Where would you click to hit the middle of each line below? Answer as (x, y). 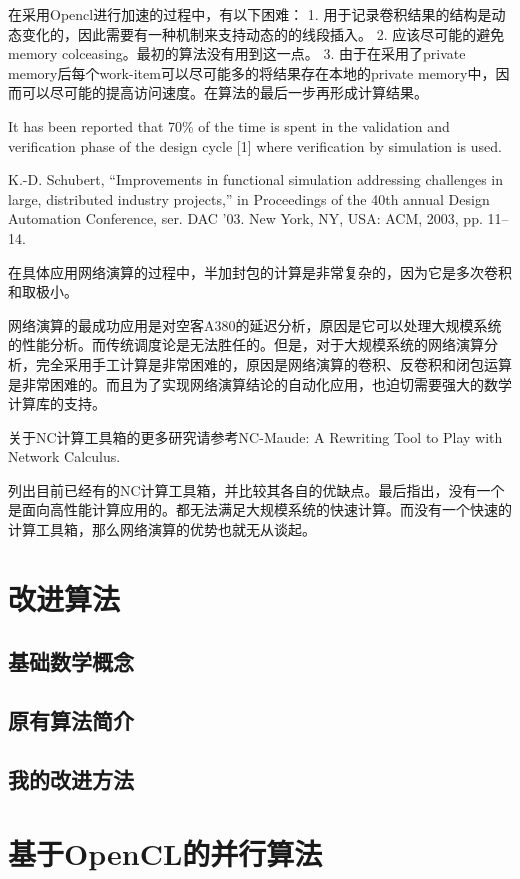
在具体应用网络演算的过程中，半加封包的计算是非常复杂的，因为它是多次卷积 (260, 271)
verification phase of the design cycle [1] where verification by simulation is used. (255, 145)
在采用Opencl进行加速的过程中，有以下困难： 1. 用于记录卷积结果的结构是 (250, 14)
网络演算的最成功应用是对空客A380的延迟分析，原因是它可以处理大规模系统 (255, 324)
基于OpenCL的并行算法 (165, 852)
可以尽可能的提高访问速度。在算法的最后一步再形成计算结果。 (224, 92)
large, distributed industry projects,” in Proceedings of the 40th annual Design (249, 198)
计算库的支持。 (57, 403)
